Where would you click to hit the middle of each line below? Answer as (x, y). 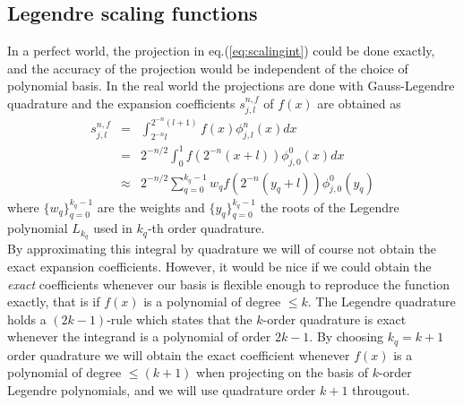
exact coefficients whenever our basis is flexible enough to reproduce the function (229, 284)
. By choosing (347, 336)
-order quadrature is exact (334, 319)
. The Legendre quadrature (382, 302)
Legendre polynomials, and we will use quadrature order (162, 389)
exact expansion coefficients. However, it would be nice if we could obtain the (219, 266)
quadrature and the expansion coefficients (121, 103)
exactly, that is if (54, 302)
